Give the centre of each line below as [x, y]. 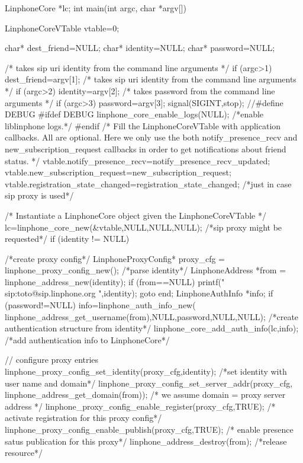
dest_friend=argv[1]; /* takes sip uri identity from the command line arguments [151, 79]
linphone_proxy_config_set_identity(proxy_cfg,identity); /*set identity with [146, 371]
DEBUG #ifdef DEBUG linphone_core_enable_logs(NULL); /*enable [134, 114]
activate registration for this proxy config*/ [83, 418]
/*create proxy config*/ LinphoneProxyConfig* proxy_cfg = [115, 258]
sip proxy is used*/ [39, 195]
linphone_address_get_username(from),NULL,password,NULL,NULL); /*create [152, 316]
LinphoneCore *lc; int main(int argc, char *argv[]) [96, 8]
